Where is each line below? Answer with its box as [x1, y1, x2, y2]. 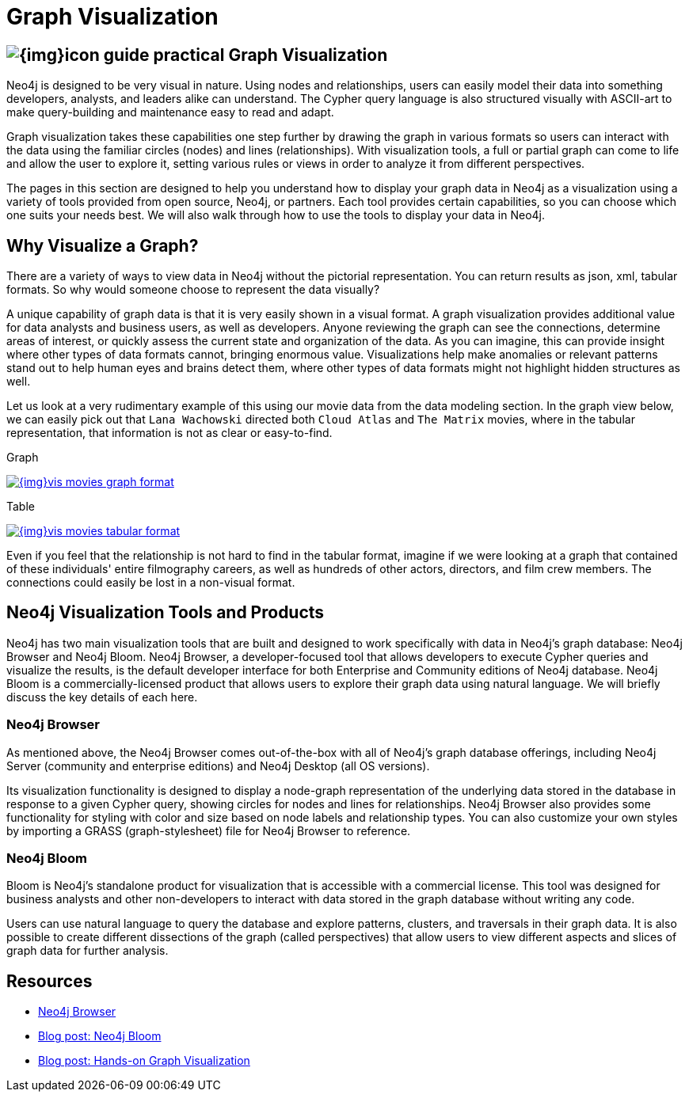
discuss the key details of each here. [6, 690, 198, 704]
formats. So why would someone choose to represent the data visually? [6, 283, 380, 297]
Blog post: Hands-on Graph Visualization [38, 1054, 250, 1068]
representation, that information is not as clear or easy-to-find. [6, 426, 333, 440]
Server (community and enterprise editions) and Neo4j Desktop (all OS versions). [6, 758, 430, 773]
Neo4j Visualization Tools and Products [6, 602, 325, 623]
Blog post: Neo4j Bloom [38, 1029, 162, 1043]
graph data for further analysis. [6, 944, 169, 958]
